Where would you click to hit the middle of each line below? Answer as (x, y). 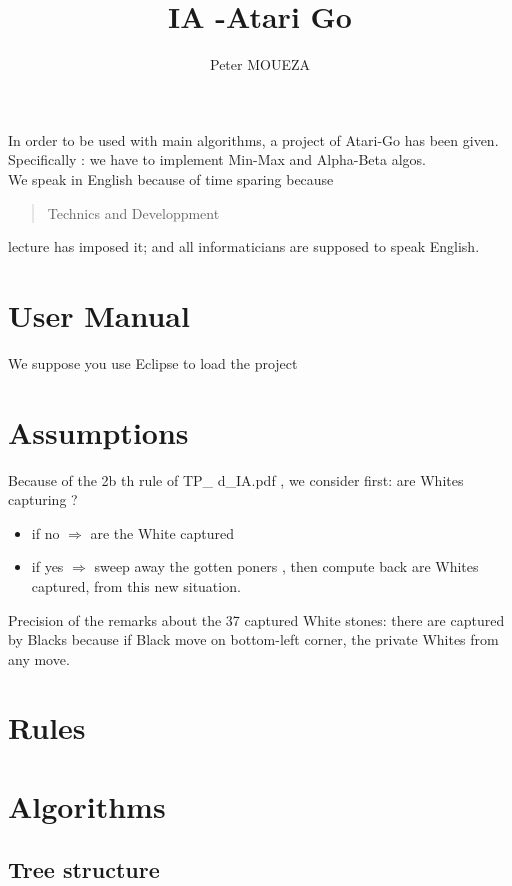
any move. (39, 658)
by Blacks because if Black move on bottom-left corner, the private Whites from (253, 639)
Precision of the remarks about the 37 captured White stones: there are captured (256, 619)
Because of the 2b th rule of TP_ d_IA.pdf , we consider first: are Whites (236, 479)
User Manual (99, 314)
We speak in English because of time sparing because (171, 178)
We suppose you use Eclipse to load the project (153, 362)
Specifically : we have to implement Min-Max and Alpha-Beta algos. (217, 159)
